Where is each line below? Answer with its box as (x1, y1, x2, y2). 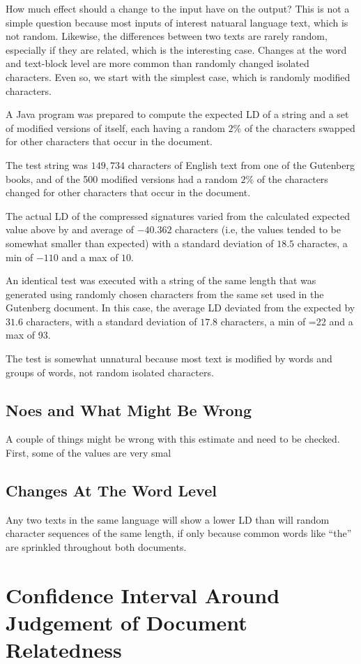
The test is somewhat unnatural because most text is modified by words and (6, 351, 332, 366)
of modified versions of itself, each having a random (6, 120, 225, 135)
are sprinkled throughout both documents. (6, 540, 187, 554)
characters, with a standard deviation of (26, 313, 197, 328)
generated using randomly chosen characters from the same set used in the (6, 286, 324, 301)
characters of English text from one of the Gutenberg (128, 157, 355, 172)
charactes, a (297, 235, 348, 250)
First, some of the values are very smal (6, 445, 171, 460)
